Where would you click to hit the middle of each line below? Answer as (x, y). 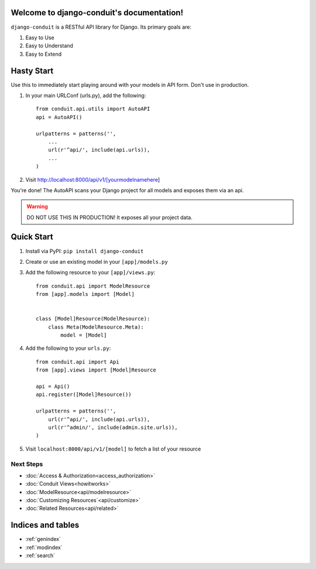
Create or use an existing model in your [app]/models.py (97, 261)
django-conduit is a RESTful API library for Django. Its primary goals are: (101, 27)
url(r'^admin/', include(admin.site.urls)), (113, 427)
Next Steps (27, 464)
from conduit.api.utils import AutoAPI (93, 109)
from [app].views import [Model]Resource (96, 370)
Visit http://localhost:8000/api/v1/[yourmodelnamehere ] (93, 179)
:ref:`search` (40, 556)
